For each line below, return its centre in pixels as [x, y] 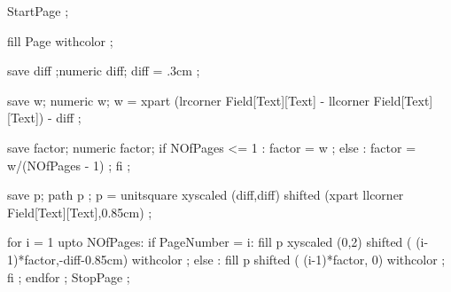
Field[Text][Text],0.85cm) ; [80, 212]
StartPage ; [38, 11]
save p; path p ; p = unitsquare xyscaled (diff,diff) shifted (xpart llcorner [206, 195]
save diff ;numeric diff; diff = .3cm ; [104, 71]
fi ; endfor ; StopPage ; [69, 276]
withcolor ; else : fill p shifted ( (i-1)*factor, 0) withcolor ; [288, 259]
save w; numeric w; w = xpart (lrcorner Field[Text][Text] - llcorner [188, 100]
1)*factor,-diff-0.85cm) [68, 259]
